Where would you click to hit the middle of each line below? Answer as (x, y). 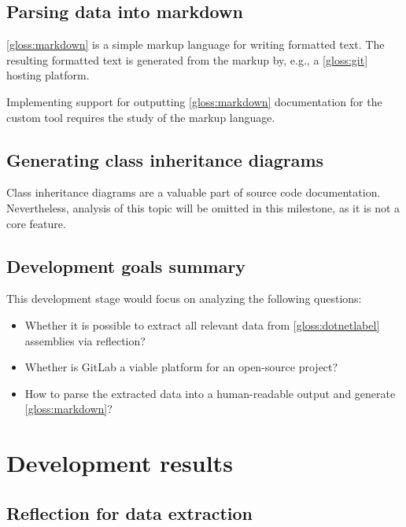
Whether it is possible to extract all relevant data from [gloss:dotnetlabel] (202, 324)
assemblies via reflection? (85, 340)
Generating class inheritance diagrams (165, 159)
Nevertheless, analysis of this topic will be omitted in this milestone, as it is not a (203, 207)
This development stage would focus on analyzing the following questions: (184, 299)
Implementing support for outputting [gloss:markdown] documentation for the (194, 101)
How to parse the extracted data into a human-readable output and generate (210, 393)
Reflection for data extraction (130, 512)
